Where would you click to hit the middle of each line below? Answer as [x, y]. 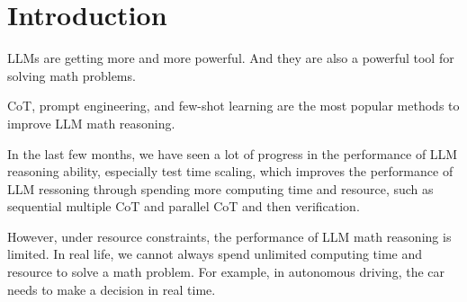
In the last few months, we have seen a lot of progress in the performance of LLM [233, 153]
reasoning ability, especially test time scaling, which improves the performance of [230, 171]
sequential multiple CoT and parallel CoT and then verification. [184, 206]
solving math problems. [72, 75]
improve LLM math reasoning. [91, 123]
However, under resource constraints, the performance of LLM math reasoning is [229, 236]
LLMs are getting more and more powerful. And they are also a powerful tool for [231, 58]
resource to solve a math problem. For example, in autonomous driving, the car [226, 272]
